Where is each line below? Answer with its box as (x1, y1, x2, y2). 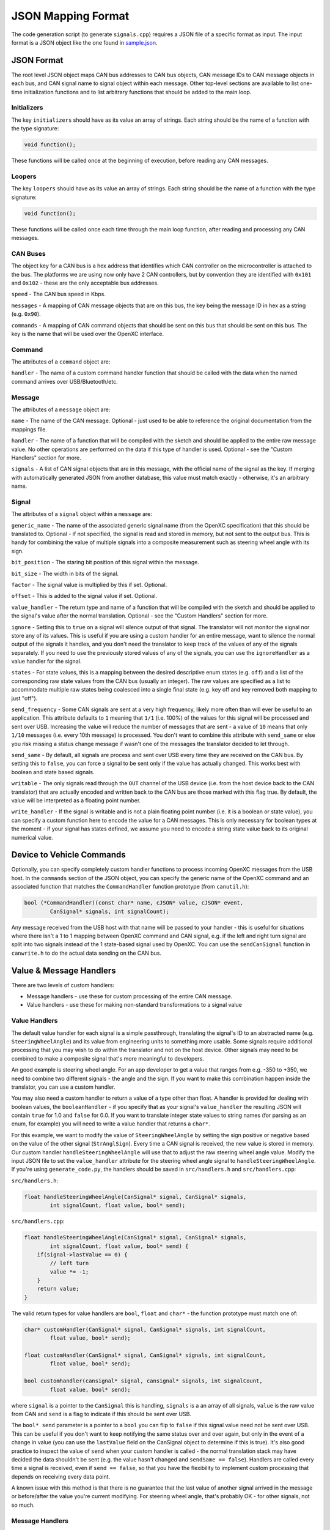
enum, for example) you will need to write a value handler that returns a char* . (11, 1120, 210, 1127)
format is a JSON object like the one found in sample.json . (11, 39, 158, 46)
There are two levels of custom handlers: (11, 981, 115, 988)
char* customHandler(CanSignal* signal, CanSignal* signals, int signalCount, (24, 1326, 266, 1333)
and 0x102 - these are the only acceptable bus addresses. (11, 279, 159, 286)
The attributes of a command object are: (11, 358, 111, 365)
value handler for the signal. (11, 658, 82, 665)
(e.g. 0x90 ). (11, 310, 41, 318)
